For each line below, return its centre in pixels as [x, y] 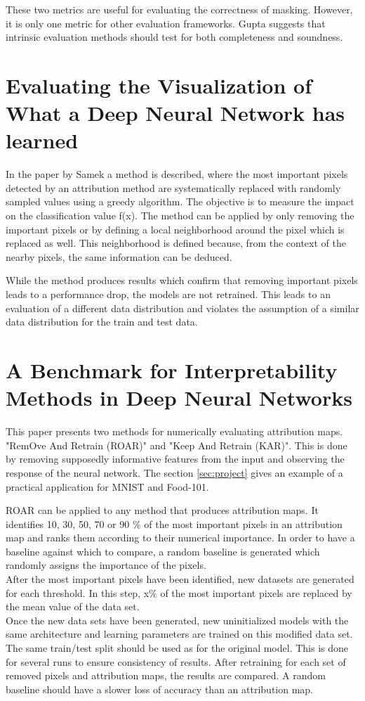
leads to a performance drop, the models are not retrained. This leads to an [168, 294]
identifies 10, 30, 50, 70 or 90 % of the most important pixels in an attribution [174, 523]
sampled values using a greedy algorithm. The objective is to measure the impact [180, 201]
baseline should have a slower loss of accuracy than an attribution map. [160, 689]
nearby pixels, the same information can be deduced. [119, 256]
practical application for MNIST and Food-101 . [107, 486]
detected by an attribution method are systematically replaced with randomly [173, 187]
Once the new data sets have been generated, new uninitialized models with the [177, 620]
